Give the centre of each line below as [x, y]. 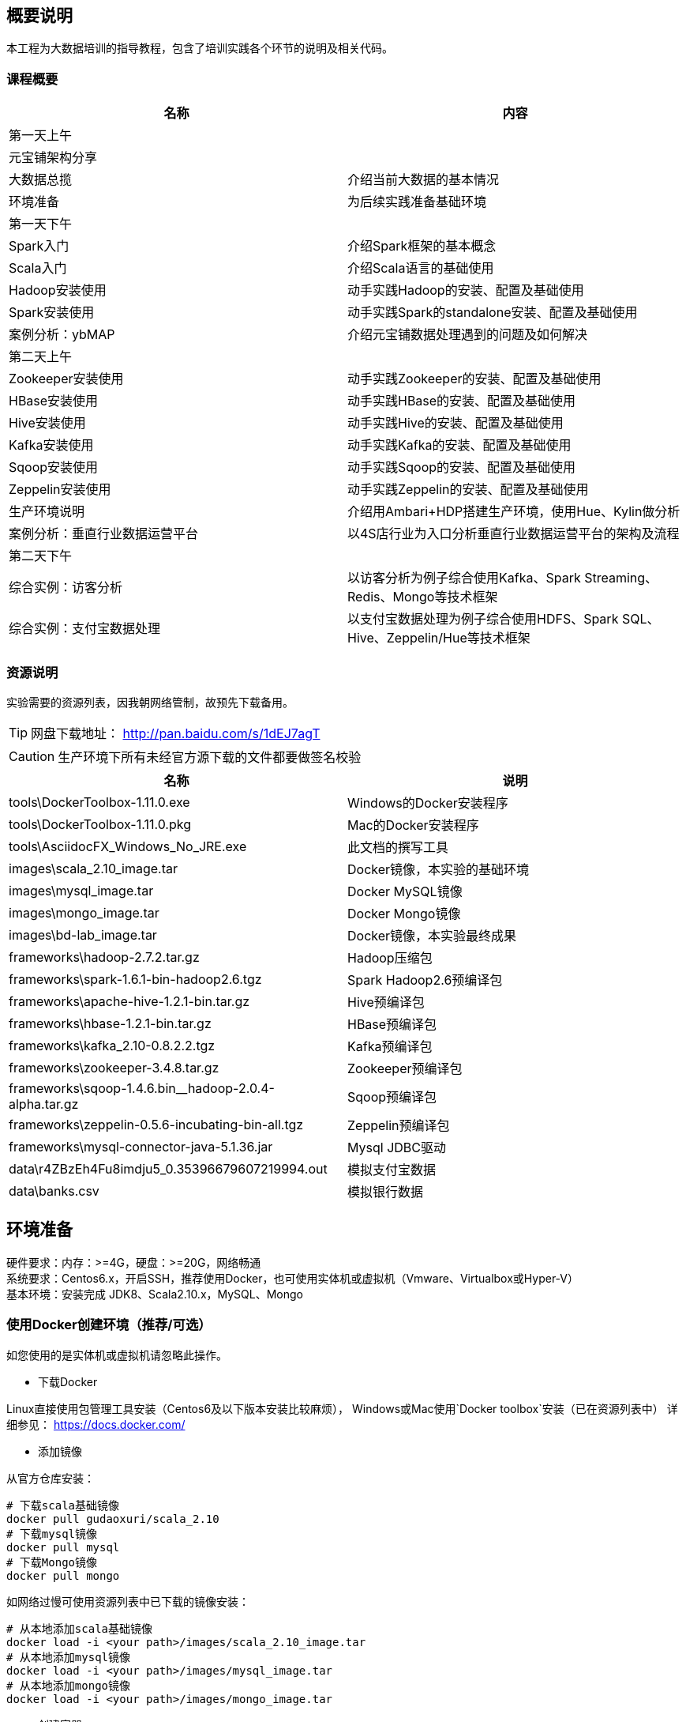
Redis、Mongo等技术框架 [423, 597]
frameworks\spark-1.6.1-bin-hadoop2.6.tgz [135, 979]
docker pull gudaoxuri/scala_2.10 [113, 1519]
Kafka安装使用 [51, 445]
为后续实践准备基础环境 [417, 202]
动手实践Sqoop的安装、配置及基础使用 [462, 467]
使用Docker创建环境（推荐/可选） [109, 1325]
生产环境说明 [47, 512]
